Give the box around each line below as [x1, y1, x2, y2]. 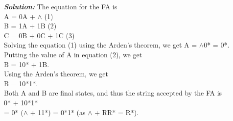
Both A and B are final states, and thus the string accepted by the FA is [4, 88, 222, 98]
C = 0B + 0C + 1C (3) [4, 30, 75, 40]
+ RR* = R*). [94, 107, 139, 117]
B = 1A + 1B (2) [4, 21, 57, 31]
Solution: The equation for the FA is [4, 1, 117, 11]
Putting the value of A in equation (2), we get [4, 49, 142, 59]
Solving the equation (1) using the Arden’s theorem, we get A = [4, 40, 197, 50]
